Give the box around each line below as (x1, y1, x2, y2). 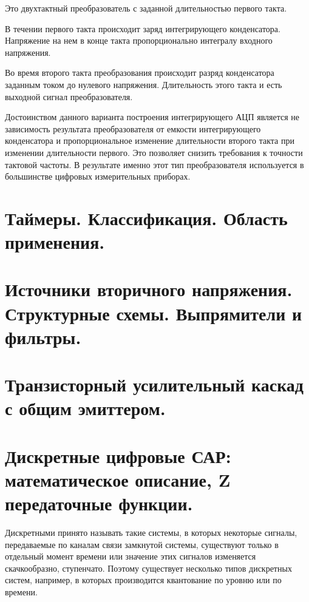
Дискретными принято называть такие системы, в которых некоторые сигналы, (5, 526, 297, 539)
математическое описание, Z (5, 467, 231, 492)
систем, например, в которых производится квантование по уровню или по (5, 573, 282, 586)
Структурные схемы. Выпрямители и (5, 300, 302, 325)
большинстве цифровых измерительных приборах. (5, 170, 191, 183)
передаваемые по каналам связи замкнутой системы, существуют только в (5, 538, 279, 550)
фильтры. (5, 324, 81, 349)
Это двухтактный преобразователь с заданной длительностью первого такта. (5, 2, 287, 14)
